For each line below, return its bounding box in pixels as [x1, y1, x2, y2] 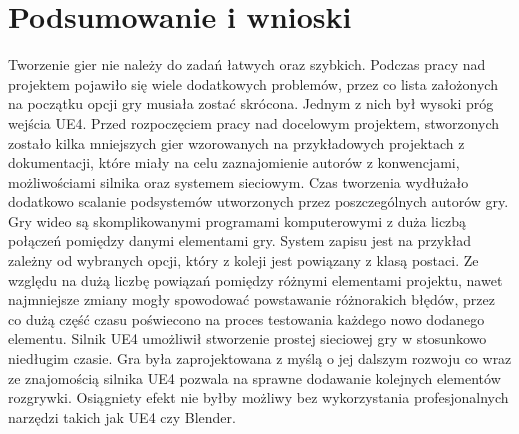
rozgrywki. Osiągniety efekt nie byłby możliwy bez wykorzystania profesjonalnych [8, 387, 509, 408]
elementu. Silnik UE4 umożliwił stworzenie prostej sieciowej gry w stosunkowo [8, 328, 487, 349]
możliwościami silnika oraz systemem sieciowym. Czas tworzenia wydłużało [8, 171, 469, 192]
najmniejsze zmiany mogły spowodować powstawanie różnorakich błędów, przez [8, 289, 495, 310]
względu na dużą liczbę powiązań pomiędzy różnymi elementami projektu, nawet [8, 269, 503, 290]
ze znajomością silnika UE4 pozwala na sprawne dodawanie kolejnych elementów [8, 367, 501, 388]
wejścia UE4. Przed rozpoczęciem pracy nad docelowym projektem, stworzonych [8, 112, 500, 133]
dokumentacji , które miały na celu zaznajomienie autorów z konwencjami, [8, 152, 460, 173]
